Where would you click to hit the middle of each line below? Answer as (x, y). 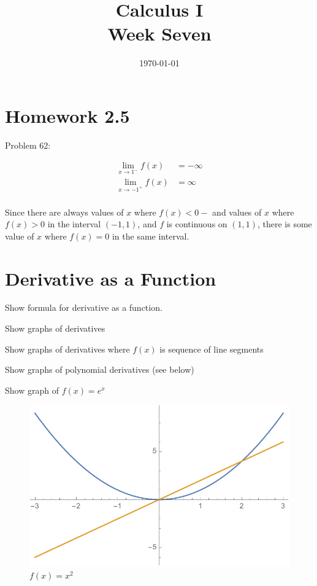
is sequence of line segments (212, 349)
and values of (237, 212)
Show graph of (32, 390)
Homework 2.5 (67, 115)
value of (20, 236)
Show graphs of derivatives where (67, 349)
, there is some (285, 224)
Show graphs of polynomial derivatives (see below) (100, 369)
